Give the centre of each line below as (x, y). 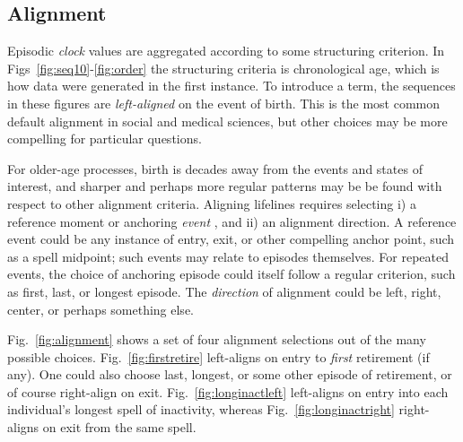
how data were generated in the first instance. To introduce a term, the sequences (231, 86)
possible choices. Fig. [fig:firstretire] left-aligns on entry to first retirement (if (218, 356)
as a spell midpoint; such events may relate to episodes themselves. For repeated (228, 256)
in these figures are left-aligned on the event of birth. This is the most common (224, 103)
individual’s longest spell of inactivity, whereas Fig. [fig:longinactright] (201, 409)
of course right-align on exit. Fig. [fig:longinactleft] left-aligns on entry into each (228, 391)
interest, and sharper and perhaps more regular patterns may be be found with (225, 186)
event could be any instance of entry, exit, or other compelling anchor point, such (231, 239)
